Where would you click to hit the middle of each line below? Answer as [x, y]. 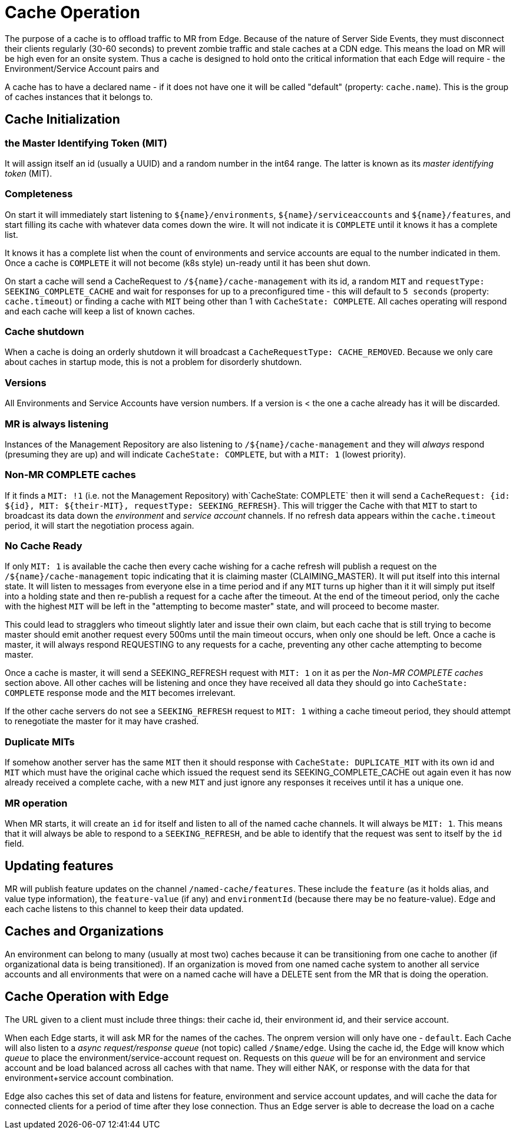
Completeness [39, 194]
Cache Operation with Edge [87, 997]
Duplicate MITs [40, 742]
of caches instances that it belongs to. [79, 97]
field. [14, 843]
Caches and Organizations [84, 931]
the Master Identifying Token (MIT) [86, 143]
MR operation [36, 803]
